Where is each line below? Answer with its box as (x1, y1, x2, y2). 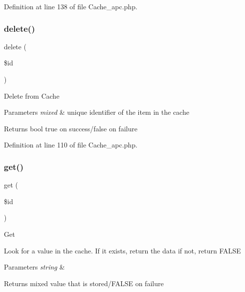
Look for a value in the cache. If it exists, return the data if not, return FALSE (4, 245, 241, 255)
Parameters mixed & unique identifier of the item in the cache (4, 107, 189, 117)
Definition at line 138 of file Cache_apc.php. (4, 1, 137, 11)
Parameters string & (4, 262, 65, 272)
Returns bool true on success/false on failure (4, 123, 137, 133)
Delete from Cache (4, 90, 60, 101)
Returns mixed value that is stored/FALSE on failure (4, 278, 164, 288)
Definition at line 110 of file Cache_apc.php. (4, 140, 137, 150)
